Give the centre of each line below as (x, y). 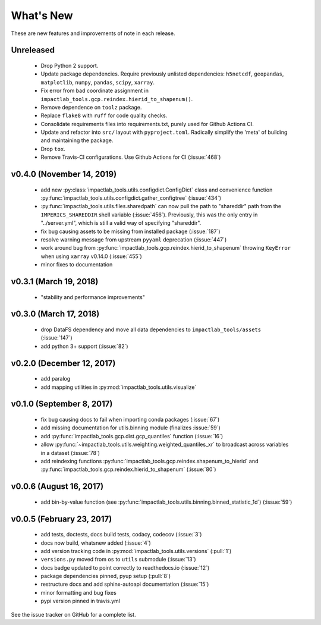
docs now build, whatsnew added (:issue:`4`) (96, 543)
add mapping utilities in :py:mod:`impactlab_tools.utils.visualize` (119, 387)
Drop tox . (53, 149)
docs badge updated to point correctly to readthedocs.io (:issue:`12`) (125, 567)
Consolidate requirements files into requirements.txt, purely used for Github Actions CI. (147, 124)
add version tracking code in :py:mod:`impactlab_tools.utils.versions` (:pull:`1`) (136, 551)
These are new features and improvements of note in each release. (93, 33)
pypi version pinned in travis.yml (80, 601)
